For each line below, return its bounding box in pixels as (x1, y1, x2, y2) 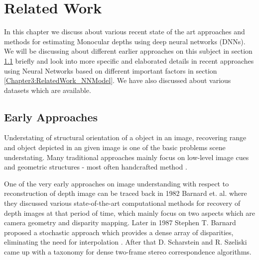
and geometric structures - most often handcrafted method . (4, 162, 187, 172)
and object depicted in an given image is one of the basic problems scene (4, 142, 226, 153)
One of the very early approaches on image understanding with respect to (4, 178, 229, 188)
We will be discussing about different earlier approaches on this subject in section (4, 46, 253, 56)
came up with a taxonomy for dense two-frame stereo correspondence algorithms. (4, 247, 252, 257)
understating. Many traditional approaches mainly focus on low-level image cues (4, 152, 249, 162)
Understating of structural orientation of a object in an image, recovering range (4, 132, 247, 143)
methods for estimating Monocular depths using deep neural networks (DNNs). (4, 36, 246, 46)
